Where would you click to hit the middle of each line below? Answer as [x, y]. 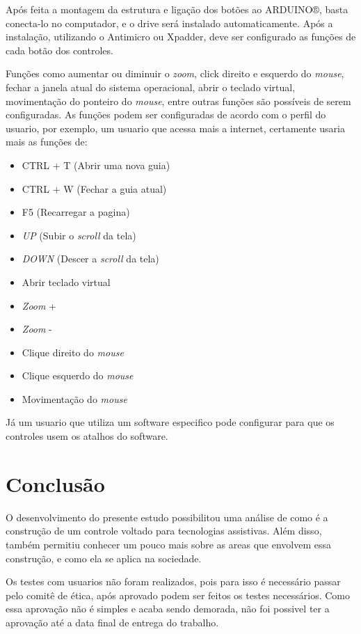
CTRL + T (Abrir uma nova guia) [96, 165]
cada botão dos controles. [59, 50]
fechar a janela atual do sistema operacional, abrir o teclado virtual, [151, 87]
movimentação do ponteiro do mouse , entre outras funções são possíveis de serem [178, 101]
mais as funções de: [47, 142]
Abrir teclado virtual [66, 282]
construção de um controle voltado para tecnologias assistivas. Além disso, [164, 531]
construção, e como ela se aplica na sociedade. [104, 558]
